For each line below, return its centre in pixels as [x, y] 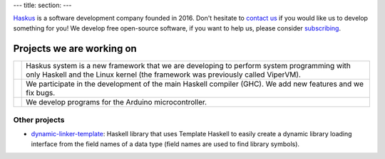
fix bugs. [41, 92]
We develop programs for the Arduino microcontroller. [116, 102]
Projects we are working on [75, 49]
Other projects [39, 120]
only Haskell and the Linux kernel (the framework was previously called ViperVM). [163, 75]
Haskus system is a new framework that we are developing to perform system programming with [188, 65]
